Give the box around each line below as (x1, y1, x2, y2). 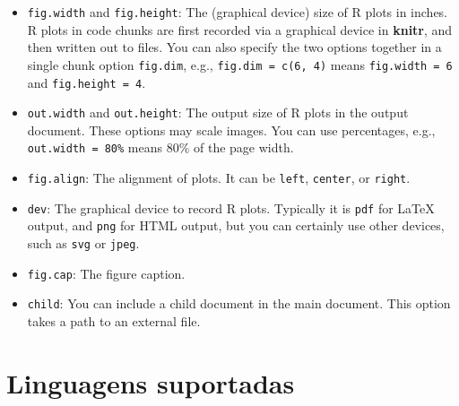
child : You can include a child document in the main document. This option (27, 294, 451, 313)
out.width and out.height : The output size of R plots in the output (27, 103, 409, 122)
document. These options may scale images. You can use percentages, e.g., (27, 120, 436, 139)
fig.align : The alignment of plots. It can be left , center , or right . (27, 168, 411, 187)
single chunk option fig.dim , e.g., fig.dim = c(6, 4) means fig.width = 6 (27, 55, 453, 73)
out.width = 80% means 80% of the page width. (27, 138, 294, 157)
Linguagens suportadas (6, 364, 295, 401)
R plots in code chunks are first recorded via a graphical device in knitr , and (27, 20, 453, 39)
